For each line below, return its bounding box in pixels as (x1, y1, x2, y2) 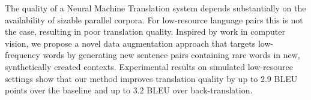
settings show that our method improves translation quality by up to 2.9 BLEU (5, 72, 298, 84)
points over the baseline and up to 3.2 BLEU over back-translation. (5, 84, 253, 96)
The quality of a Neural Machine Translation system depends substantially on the (5, 2, 306, 14)
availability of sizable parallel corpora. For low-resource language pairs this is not (5, 13, 303, 26)
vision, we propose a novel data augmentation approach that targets (5, 37, 256, 49)
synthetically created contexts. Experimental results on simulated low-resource (5, 60, 293, 72)
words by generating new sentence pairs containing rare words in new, (43, 49, 300, 61)
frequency (5, 49, 40, 61)
